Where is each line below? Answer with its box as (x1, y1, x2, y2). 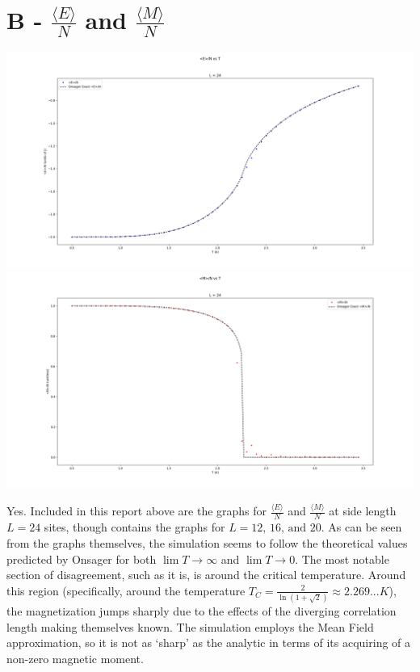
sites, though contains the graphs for (44, 519, 225, 535)
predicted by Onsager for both (6, 550, 157, 567)
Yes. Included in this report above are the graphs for (6, 502, 267, 519)
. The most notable (295, 550, 389, 567)
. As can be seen (321, 519, 402, 535)
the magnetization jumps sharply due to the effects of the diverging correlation (6, 603, 397, 619)
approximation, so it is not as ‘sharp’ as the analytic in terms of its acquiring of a (6, 634, 411, 651)
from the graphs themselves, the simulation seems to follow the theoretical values (6, 535, 408, 552)
